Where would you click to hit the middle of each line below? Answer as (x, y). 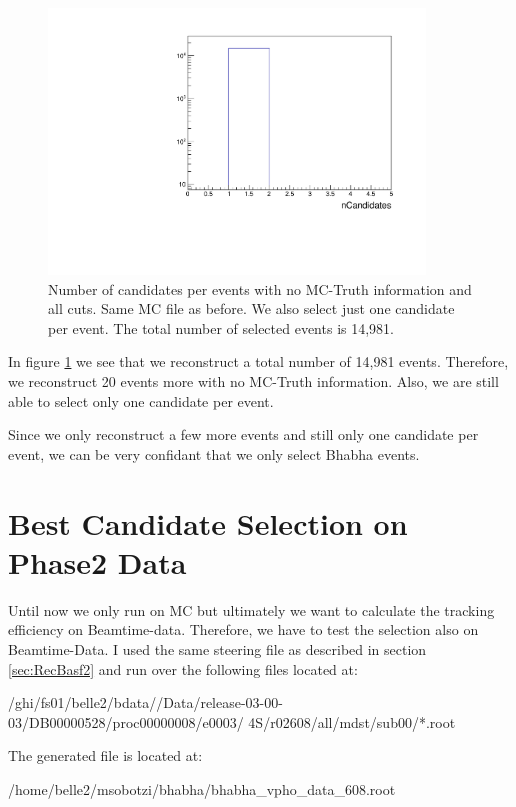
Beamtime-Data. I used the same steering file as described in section (217, 648)
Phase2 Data (97, 561)
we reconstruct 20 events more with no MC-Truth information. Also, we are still (253, 381)
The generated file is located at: (105, 755)
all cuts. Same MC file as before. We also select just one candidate (251, 308)
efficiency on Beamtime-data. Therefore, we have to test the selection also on (243, 629)
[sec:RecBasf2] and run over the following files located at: (183, 668)
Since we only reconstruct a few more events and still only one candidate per (243, 434)
